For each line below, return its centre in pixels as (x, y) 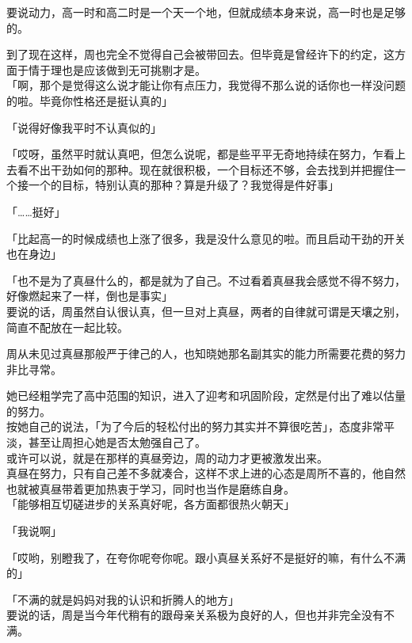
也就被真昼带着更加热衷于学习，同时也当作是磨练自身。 (151, 488)
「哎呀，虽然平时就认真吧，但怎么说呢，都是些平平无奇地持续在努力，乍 (195, 154)
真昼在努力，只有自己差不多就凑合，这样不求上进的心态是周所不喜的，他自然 (206, 473)
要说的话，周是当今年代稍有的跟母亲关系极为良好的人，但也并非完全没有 (195, 615)
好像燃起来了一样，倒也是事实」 (90, 296)
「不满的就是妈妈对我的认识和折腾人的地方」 (123, 599)
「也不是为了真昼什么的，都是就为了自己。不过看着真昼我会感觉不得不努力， (206, 280)
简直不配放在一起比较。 (67, 327)
